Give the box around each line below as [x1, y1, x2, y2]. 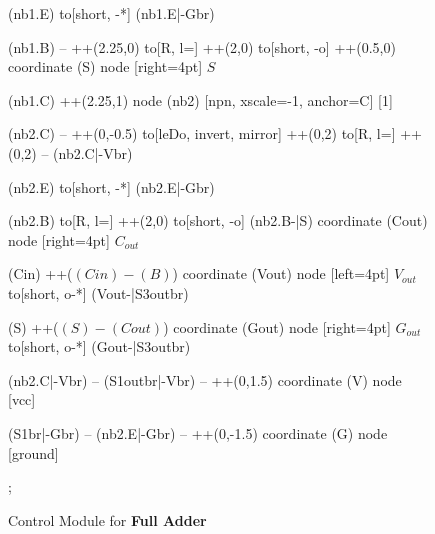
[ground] [8, 442, 59, 463]
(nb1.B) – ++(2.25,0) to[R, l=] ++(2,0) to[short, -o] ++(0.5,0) [8, 36, 396, 57]
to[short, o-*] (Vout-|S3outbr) [8, 282, 189, 303]
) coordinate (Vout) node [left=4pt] [172, 263, 390, 284]
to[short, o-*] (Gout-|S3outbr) [8, 336, 191, 357]
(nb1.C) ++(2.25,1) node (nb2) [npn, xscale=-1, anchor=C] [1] [8, 89, 393, 110]
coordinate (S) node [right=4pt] [8, 56, 203, 77]
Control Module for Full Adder [8, 509, 207, 530]
